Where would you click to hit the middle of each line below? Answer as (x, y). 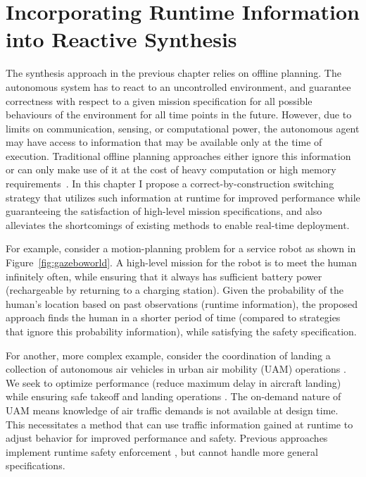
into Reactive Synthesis (121, 39)
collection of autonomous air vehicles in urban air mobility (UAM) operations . (176, 369)
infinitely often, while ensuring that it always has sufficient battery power (164, 276)
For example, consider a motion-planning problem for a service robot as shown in (181, 248)
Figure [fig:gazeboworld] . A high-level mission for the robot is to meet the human (182, 262)
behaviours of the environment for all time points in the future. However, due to (179, 114)
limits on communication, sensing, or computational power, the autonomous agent (183, 128)
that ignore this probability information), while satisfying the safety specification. (181, 331)
